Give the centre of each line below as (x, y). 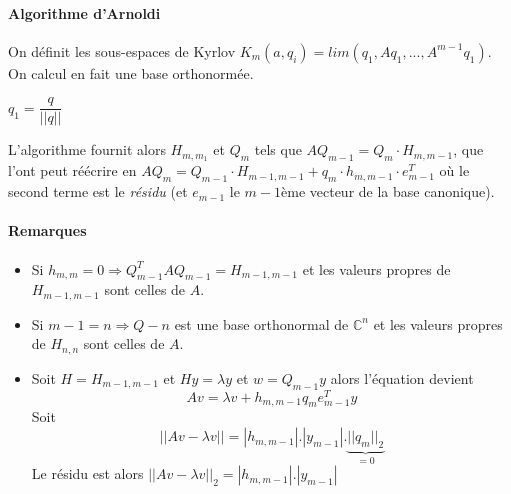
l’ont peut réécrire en (72, 170)
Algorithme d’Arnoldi (84, 12)
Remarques (47, 230)
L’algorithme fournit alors (87, 149)
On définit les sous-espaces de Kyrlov (122, 50)
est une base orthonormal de (261, 323)
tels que (278, 149)
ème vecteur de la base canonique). (388, 191)
